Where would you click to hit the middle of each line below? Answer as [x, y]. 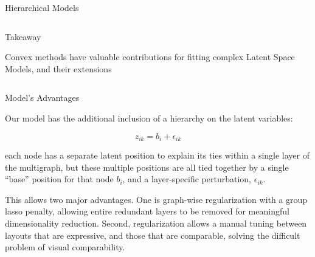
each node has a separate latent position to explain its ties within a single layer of [157, 155]
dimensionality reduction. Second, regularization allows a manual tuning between [156, 223]
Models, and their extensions [58, 68]
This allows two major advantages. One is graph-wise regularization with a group [156, 199]
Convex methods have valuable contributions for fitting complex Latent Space [150, 57]
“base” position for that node [59, 179]
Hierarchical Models [42, 7]
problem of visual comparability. [65, 247]
